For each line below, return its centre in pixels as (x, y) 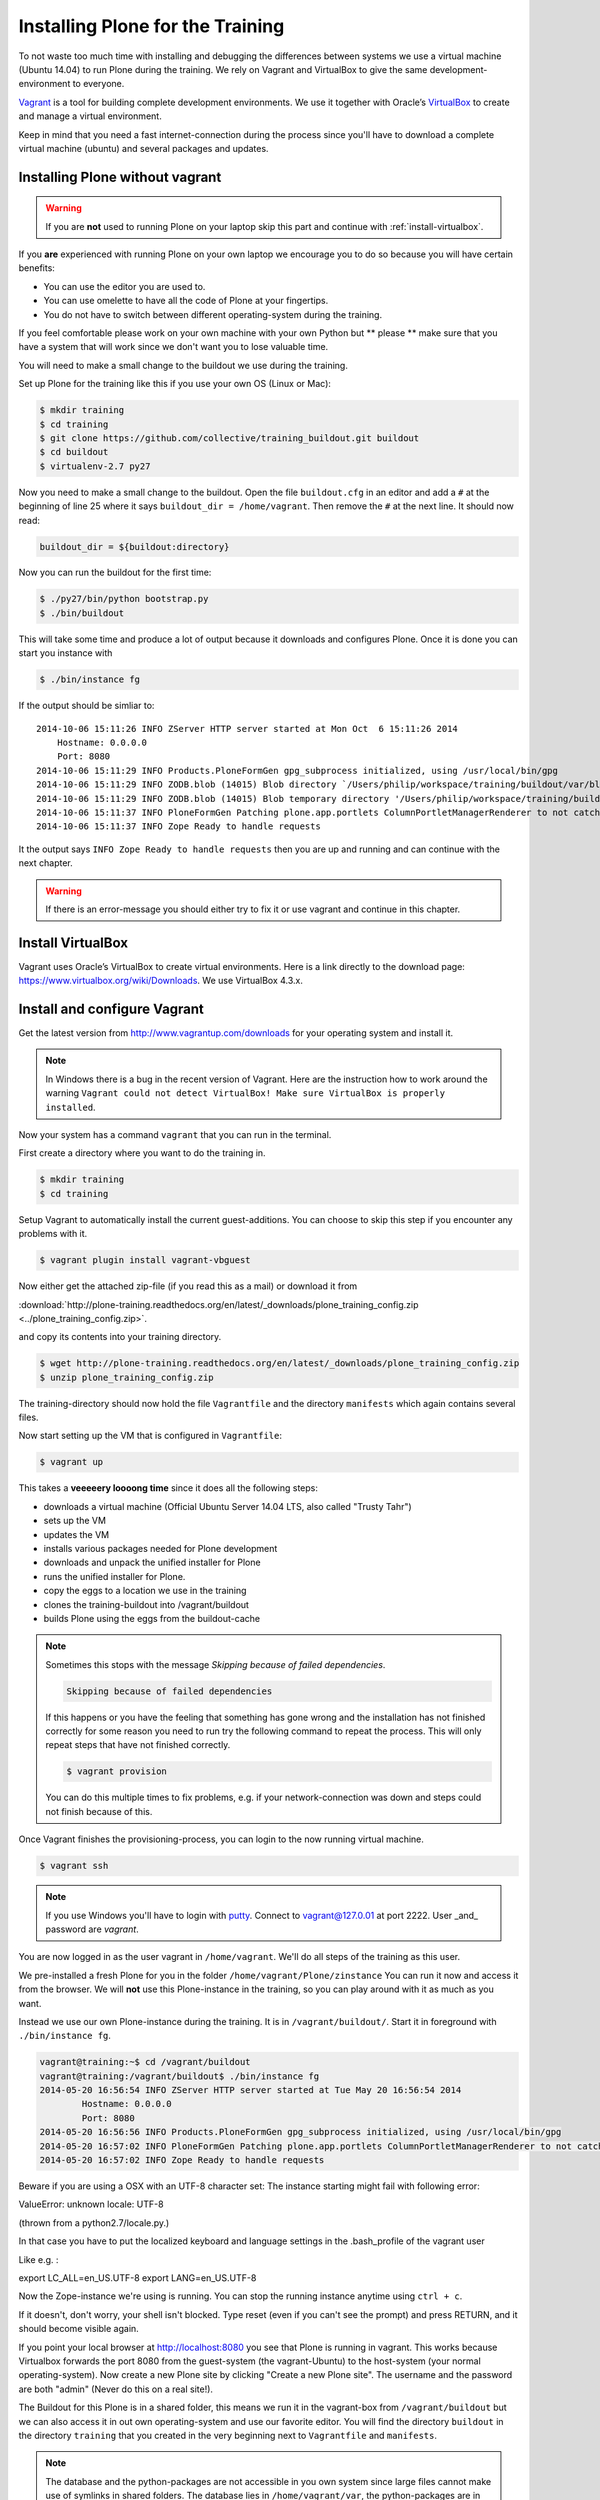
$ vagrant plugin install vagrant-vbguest (145, 1260)
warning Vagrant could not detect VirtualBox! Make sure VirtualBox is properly (245, 1093)
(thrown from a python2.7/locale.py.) (94, 2222)
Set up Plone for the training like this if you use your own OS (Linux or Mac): (175, 384)
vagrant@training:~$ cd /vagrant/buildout (145, 2062)
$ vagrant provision (116, 1771)
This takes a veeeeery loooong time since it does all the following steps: (168, 1488)
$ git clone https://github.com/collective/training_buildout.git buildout (229, 438)
